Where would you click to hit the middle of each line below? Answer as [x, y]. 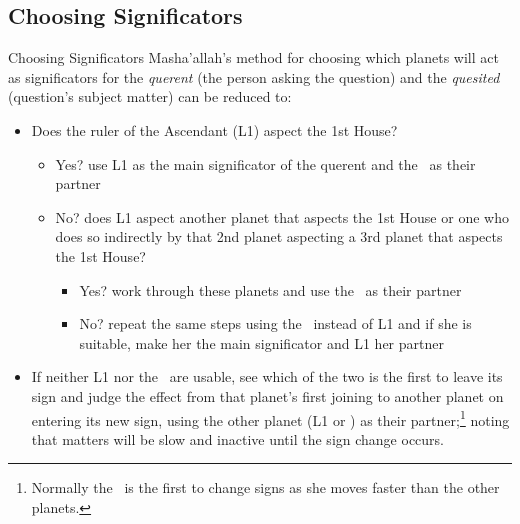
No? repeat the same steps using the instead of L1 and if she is [275, 323]
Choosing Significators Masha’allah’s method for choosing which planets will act [253, 57]
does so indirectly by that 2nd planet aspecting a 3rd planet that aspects [279, 236]
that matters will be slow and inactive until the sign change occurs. [237, 438]
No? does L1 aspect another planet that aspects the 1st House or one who [282, 216]
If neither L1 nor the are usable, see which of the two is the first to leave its [267, 376]
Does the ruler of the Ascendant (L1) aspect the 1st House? [214, 129]
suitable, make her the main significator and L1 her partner [261, 342]
